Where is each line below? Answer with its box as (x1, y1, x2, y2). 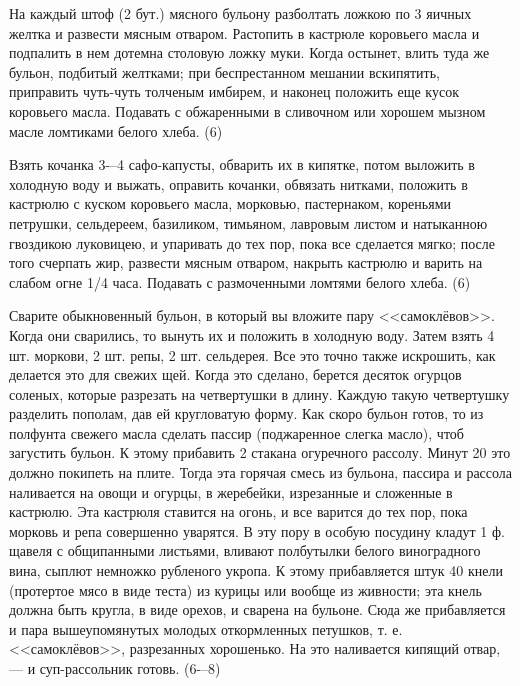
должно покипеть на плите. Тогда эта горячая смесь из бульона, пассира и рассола (9, 462, 513, 483)
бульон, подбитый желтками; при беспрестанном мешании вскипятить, (9, 61, 440, 82)
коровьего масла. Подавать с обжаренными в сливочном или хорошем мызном (9, 100, 486, 121)
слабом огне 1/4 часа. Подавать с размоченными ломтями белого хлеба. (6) (9, 271, 471, 292)
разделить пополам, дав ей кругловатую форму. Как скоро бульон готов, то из (9, 403, 484, 424)
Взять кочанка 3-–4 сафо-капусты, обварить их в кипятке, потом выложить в (9, 154, 475, 175)
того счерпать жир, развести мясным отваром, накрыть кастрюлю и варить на (9, 252, 483, 273)
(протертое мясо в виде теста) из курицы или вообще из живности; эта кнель (9, 579, 482, 600)
